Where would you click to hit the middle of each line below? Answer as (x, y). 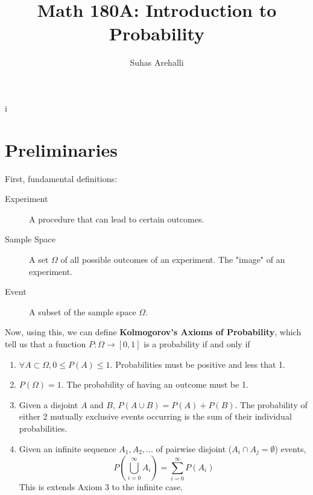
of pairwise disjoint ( (194, 448)
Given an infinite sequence (68, 448)
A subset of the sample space (83, 311)
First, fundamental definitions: (61, 178)
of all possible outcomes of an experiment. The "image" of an (173, 259)
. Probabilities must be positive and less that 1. (198, 364)
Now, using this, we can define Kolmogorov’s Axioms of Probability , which (153, 332)
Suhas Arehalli (157, 62)
